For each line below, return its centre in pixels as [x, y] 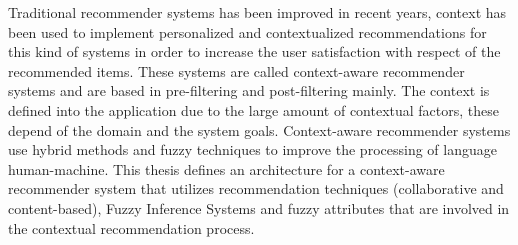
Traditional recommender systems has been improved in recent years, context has [257, 12]
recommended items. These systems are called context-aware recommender [236, 70]
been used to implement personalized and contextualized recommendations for [247, 31]
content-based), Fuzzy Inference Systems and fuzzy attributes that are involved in [259, 207]
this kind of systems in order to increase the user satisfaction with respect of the [254, 51]
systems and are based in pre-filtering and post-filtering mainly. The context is [249, 90]
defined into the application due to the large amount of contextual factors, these [254, 109]
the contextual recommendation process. [131, 227]
